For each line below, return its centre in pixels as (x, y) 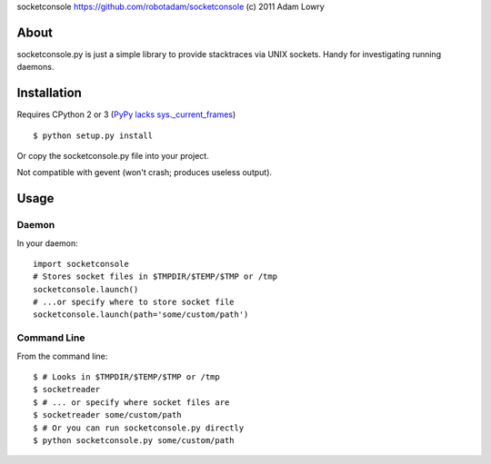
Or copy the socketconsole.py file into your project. (113, 155)
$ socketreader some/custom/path (107, 415)
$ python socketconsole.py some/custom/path (134, 440)
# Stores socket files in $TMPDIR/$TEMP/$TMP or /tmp (155, 276)
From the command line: (62, 356)
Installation (49, 93)
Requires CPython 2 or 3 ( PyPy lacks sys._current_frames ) (126, 114)
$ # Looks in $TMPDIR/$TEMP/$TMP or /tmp (126, 377)
